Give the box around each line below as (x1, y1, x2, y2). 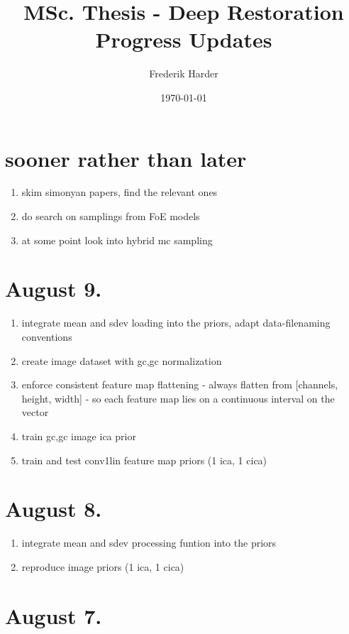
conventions (21, 329, 72, 344)
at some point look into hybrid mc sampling (21, 232, 213, 247)
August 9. (5, 274, 102, 303)
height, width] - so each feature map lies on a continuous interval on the (21, 390, 335, 405)
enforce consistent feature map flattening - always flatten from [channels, (21, 377, 338, 392)
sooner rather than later (5, 143, 247, 173)
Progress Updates (95, 25, 272, 54)
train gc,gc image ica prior (21, 428, 136, 443)
